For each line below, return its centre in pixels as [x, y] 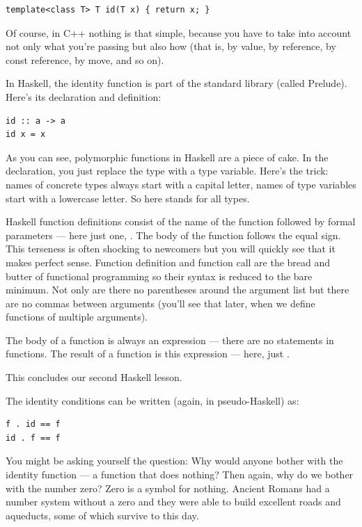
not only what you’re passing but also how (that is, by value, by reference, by [171, 46]
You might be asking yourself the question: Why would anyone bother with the [174, 461]
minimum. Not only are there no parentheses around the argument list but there [178, 290]
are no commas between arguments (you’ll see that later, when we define [160, 303]
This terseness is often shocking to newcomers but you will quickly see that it [171, 249]
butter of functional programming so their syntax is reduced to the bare [159, 276]
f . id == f [33, 424]
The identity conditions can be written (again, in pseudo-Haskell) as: [152, 400]
